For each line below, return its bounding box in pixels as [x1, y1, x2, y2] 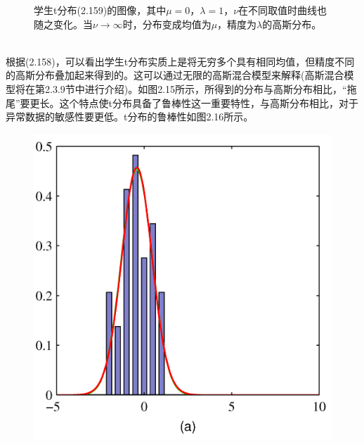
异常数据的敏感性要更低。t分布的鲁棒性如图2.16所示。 [6, 109, 254, 124]
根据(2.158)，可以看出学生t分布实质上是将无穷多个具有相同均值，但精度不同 [6, 54, 355, 68]
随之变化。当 [34, 16, 93, 31]
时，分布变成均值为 [122, 16, 212, 31]
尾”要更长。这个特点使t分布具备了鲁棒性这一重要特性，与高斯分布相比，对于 [6, 95, 359, 110]
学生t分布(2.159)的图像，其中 [34, 3, 167, 17]
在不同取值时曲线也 [238, 3, 327, 17]
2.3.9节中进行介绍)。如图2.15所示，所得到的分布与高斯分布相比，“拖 [44, 81, 357, 96]
